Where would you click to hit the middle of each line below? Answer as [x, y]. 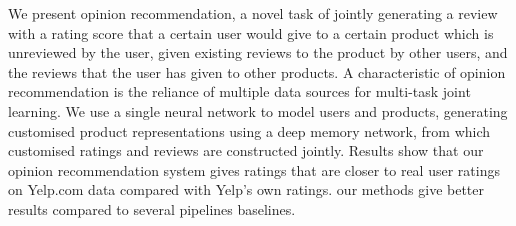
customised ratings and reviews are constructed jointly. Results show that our [246, 150]
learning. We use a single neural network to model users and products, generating [258, 110]
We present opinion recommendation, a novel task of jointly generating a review [253, 13]
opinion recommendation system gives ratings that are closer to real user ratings [254, 169]
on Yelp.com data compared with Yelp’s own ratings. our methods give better [246, 189]
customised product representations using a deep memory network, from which [249, 130]
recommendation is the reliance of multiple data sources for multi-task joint [239, 91]
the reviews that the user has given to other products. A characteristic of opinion [257, 71]
